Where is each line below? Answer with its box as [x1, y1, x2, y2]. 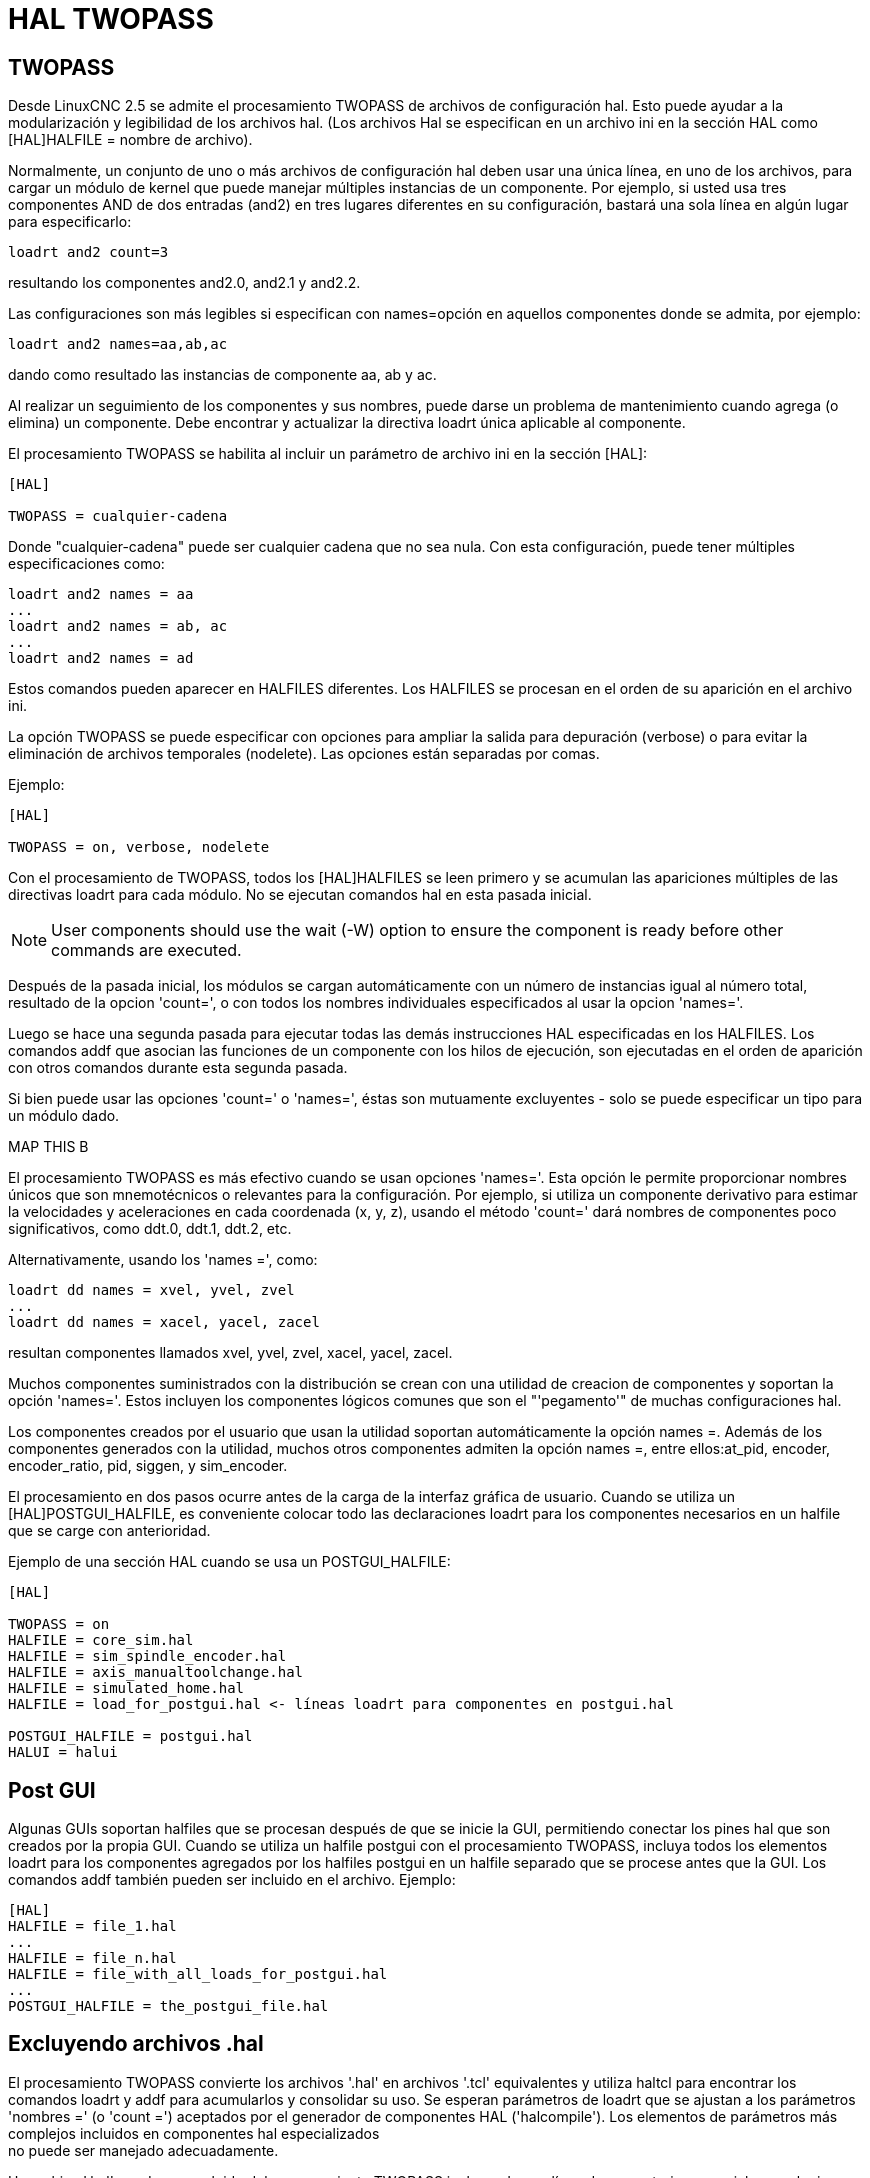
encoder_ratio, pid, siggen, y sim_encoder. [8, 1457, 288, 1475]
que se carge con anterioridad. [8, 1522, 211, 1540]
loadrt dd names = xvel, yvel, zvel [8, 1282, 295, 1299]
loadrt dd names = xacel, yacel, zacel [8, 1314, 320, 1331]
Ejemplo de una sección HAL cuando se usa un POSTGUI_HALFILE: [8, 1553, 451, 1571]
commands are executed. [51, 940, 242, 961]
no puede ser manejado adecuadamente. [8, 2141, 279, 2159]
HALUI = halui [8, 1744, 118, 1761]
